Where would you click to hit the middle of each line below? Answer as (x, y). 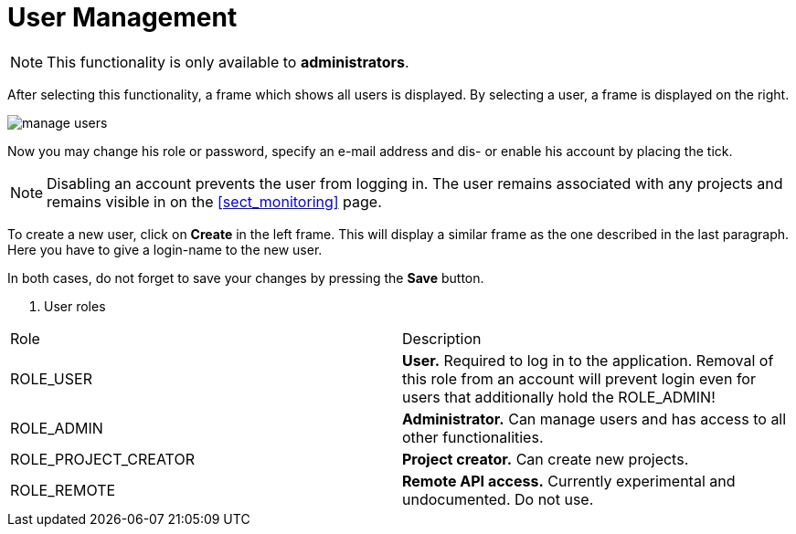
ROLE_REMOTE (63, 490)
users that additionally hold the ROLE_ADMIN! (559, 397)
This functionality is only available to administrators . (228, 62)
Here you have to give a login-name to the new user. (165, 249)
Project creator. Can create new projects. (546, 459)
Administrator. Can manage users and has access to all (594, 419)
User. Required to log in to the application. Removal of (588, 360)
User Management (122, 17)
